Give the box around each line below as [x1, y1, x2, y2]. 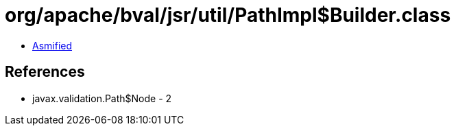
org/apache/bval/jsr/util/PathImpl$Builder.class [5, 3, 451, 27]
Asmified [32, 39, 73, 51]
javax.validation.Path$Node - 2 [32, 92, 172, 104]
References [5, 63, 85, 81]
